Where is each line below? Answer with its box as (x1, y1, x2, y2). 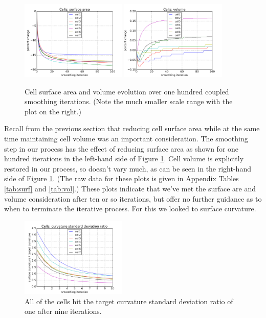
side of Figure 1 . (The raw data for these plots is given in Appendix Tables (4, 173, 239, 184)
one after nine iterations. (25, 306, 102, 316)
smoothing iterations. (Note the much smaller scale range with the (25, 96, 233, 107)
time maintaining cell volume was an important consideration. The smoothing (4, 133, 248, 144)
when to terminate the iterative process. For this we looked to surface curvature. (4, 203, 256, 214)
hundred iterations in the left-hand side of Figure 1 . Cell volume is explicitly (4, 153, 244, 164)
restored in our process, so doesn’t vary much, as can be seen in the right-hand (4, 163, 251, 174)
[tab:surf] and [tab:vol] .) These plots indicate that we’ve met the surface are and (4, 183, 256, 194)
